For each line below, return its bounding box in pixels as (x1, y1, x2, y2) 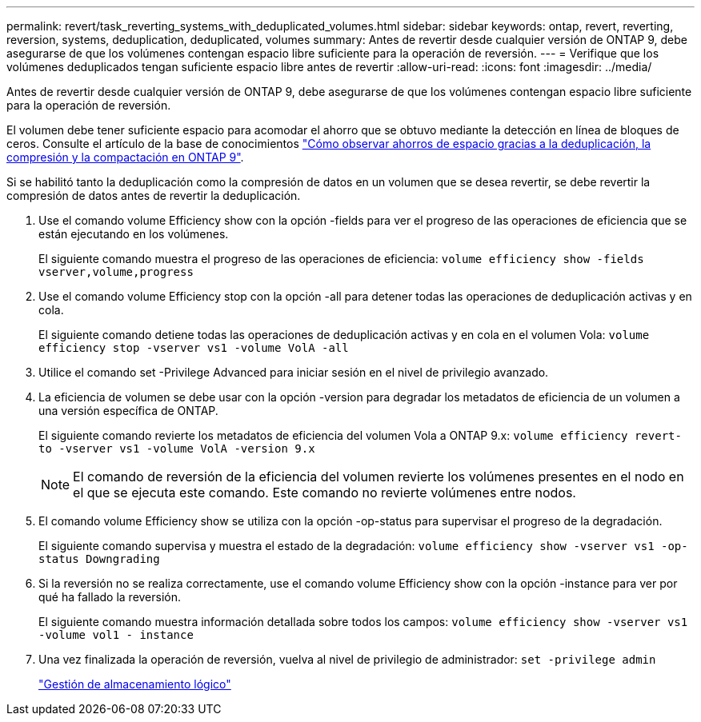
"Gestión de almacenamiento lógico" (38, 677, 231, 691)
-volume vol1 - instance (38, 628, 194, 641)
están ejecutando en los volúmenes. (38, 227, 229, 241)
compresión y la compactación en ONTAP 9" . (6, 150, 244, 164)
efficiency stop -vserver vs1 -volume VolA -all (38, 341, 349, 354)
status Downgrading (38, 552, 160, 565)
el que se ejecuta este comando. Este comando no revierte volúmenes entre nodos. (73, 485, 576, 501)
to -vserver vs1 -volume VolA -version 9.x (38, 442, 315, 455)
